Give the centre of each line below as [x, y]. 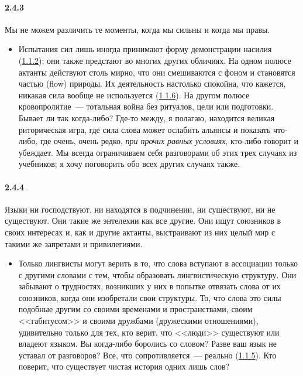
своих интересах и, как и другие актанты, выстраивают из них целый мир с [140, 232]
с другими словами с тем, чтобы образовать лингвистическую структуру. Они [157, 274]
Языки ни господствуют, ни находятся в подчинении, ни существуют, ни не [140, 209]
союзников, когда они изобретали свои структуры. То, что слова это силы [150, 297]
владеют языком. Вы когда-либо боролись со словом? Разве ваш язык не [147, 343]
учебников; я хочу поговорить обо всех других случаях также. [129, 164]
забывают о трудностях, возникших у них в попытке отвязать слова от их [149, 286]
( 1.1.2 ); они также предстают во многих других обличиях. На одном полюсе [155, 60]
